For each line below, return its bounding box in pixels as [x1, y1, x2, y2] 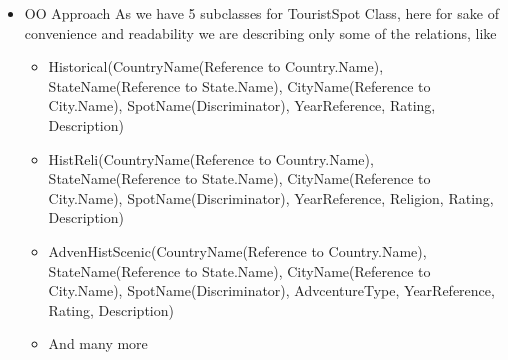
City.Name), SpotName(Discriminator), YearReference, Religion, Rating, [48, 187, 494, 208]
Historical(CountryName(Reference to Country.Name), [48, 56, 384, 77]
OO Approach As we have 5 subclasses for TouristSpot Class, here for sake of [24, 3, 499, 23]
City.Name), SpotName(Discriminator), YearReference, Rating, [48, 95, 436, 116]
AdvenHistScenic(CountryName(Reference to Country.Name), [48, 240, 427, 261]
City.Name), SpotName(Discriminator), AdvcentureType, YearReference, [48, 280, 495, 301]
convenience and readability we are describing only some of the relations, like [24, 22, 497, 43]
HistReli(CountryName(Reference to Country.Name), [48, 148, 374, 169]
